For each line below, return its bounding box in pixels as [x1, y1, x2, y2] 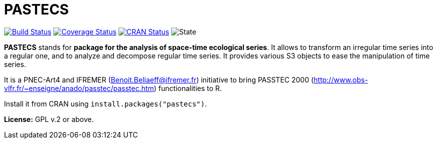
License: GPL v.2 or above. [4, 114, 94, 123]
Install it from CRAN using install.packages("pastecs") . [4, 99, 207, 108]
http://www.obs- [314, 75, 368, 84]
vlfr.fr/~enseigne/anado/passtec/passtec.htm [4, 83, 154, 92]
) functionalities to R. [154, 83, 222, 92]
